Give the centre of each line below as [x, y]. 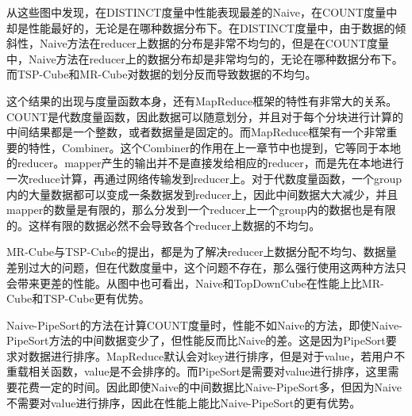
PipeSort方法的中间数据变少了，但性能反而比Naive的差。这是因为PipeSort [196, 340]
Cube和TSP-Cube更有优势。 [78, 298]
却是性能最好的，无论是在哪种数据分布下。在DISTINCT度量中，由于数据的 [201, 27]
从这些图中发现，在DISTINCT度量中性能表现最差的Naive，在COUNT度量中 [202, 12]
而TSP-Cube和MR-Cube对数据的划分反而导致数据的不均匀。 [162, 74]
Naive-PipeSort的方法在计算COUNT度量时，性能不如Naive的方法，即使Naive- [204, 324]
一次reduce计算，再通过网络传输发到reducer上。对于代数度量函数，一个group [204, 178]
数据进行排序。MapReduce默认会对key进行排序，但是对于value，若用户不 [217, 355]
